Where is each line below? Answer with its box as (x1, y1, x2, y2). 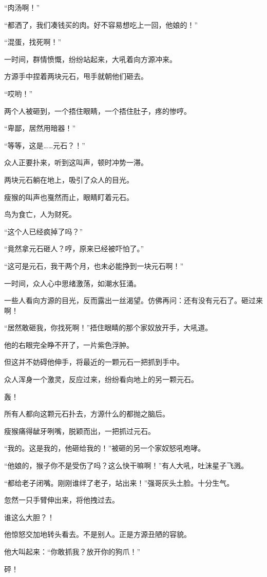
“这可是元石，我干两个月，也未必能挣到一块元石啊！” (4, 260, 184, 271)
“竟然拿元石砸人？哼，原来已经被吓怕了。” (4, 243, 144, 254)
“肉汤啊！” (4, 2, 40, 12)
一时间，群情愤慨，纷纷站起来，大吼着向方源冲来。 (4, 53, 177, 64)
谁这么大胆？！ (4, 511, 54, 522)
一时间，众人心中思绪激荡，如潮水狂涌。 (4, 277, 141, 288)
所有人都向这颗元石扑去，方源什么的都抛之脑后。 (4, 408, 169, 419)
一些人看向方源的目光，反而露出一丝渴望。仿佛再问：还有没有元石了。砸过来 (4, 295, 263, 306)
